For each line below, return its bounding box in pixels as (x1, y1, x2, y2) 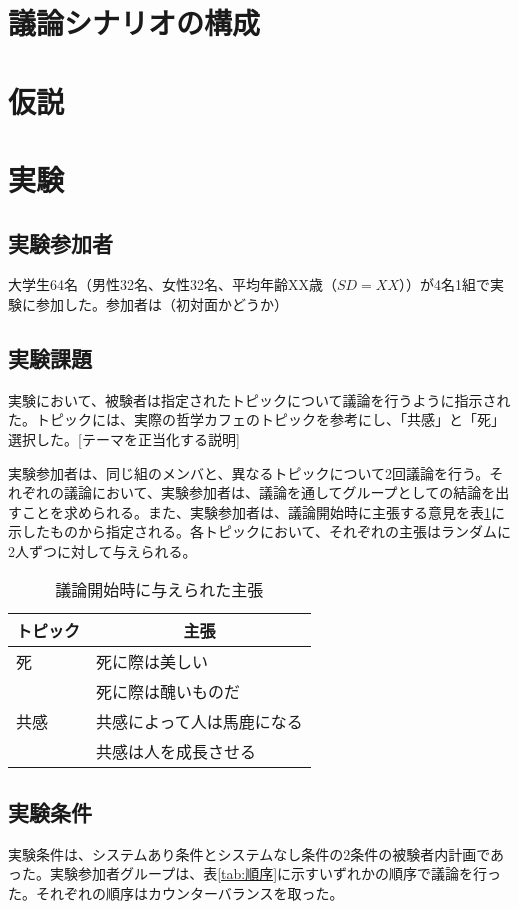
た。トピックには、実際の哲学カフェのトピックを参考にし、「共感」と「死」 (8, 409, 505, 430)
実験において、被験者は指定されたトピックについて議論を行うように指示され (8, 389, 511, 410)
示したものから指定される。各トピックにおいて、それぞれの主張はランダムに (8, 521, 511, 542)
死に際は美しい (96, 650, 209, 674)
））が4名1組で (399, 274, 491, 295)
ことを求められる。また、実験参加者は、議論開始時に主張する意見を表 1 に (21, 501, 505, 522)
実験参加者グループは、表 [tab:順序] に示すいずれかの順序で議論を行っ (49, 863, 502, 884)
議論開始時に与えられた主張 (55, 578, 264, 602)
